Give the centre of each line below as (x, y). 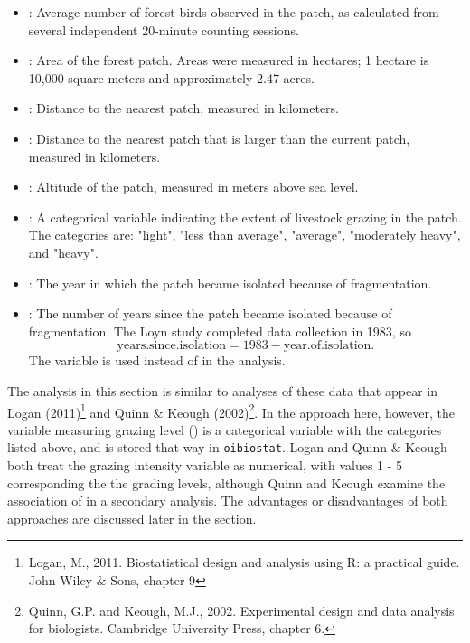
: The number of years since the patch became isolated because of (210, 313)
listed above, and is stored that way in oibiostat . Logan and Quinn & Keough (227, 447)
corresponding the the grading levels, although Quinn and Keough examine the (226, 482)
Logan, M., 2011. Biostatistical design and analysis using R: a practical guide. (244, 562)
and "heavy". (63, 252)
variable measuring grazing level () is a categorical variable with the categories (225, 429)
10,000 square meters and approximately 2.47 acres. (171, 77)
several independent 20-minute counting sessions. (164, 29)
